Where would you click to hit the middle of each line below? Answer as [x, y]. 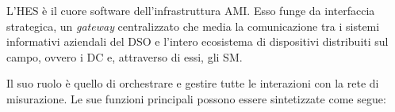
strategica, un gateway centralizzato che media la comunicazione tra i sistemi [193, 26]
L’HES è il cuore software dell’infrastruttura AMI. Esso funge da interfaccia [191, 10]
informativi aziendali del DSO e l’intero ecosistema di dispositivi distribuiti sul [197, 41]
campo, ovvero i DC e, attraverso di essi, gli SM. [125, 56]
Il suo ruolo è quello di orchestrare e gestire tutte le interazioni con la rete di [193, 83]
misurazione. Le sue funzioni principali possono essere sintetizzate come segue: [196, 98]
